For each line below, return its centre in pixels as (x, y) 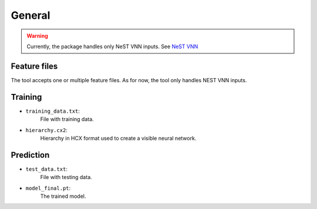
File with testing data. (66, 177)
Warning (37, 36)
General (31, 15)
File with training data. (67, 119)
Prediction (30, 155)
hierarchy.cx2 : (46, 130)
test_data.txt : (46, 169)
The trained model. (63, 196)
